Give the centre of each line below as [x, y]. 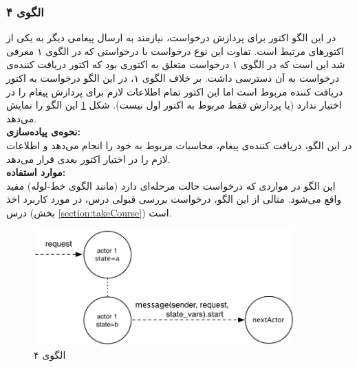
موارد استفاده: [36, 172]
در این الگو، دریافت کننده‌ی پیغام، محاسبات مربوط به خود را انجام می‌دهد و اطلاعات [179, 145]
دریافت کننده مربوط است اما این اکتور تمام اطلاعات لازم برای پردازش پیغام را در [175, 91]
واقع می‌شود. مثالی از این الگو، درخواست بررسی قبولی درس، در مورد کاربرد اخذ [174, 199]
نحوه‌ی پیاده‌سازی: [43, 132]
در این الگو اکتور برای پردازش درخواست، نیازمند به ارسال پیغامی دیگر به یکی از [171, 37]
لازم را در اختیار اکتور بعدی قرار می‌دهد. [88, 158]
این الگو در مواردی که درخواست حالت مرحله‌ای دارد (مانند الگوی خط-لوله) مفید [171, 185]
